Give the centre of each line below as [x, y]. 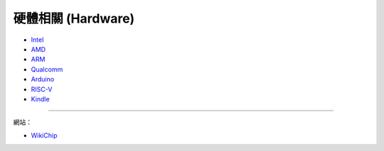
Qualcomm [47, 69]
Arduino [43, 79]
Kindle [40, 99]
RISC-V [42, 89]
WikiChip [44, 135]
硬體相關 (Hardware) [74, 18]
